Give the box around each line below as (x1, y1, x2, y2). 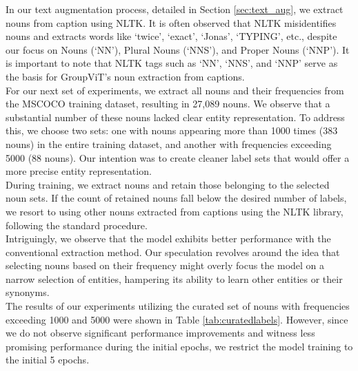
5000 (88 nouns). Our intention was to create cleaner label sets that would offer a (6, 150, 350, 165)
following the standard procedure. (6, 218, 148, 232)
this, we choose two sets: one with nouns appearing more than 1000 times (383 (6, 123, 338, 138)
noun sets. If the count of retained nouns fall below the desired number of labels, (6, 191, 347, 205)
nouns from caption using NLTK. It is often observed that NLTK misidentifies (6, 15, 337, 30)
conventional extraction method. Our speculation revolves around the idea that (6, 244, 340, 259)
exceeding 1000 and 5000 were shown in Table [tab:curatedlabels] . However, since (6, 312, 348, 326)
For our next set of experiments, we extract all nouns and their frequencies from (6, 83, 344, 97)
